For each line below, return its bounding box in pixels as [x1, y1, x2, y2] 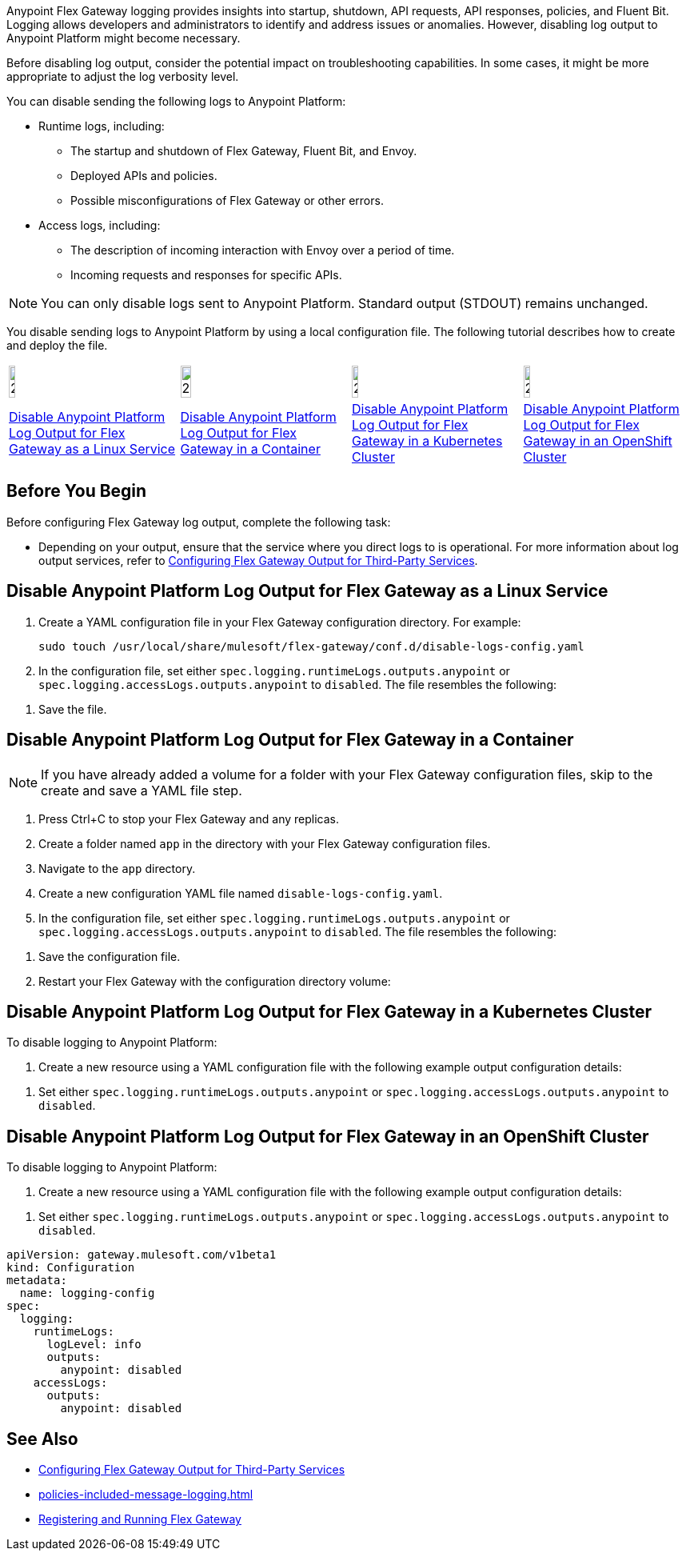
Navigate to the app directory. [38, 861, 196, 875]
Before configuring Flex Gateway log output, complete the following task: [6, 514, 391, 529]
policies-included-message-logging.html [38, 1487, 253, 1502]
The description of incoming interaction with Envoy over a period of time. [70, 243, 455, 257]
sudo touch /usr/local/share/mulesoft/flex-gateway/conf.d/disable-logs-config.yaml [38, 639, 584, 653]
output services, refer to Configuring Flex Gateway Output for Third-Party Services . [38, 553, 478, 567]
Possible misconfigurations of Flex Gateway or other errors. [70, 194, 384, 207]
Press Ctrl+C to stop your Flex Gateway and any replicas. [38, 811, 339, 826]
